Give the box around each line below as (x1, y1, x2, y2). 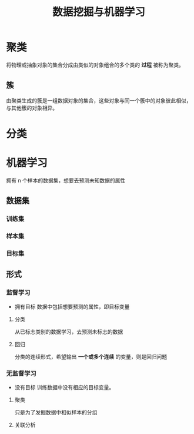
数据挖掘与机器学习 (52, 5, 145, 19)
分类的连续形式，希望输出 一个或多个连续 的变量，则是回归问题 (14, 353, 168, 360)
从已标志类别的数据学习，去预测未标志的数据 (14, 328, 123, 335)
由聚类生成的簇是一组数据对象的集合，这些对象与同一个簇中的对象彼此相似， (6, 97, 192, 104)
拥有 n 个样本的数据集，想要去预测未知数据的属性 (6, 177, 126, 184)
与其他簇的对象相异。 (6, 104, 58, 111)
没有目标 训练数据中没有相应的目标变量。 (14, 384, 115, 391)
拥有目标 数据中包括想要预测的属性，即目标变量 (14, 303, 130, 310)
